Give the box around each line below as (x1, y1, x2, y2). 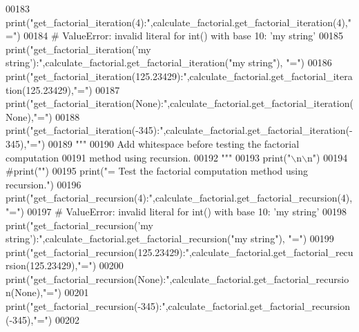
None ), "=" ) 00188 (6, 109, 80, 124)
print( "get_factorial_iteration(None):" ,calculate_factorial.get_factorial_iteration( (6, 96, 353, 110)
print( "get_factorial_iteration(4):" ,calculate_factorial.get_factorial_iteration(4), (6, 14, 348, 29)
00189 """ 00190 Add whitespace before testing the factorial (48, 136, 300, 150)
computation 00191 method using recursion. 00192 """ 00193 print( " (6, 150, 291, 164)
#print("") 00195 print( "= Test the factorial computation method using (6, 164, 308, 178)
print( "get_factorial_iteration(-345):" (6, 123, 164, 137)
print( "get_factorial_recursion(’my (6, 217, 153, 232)
